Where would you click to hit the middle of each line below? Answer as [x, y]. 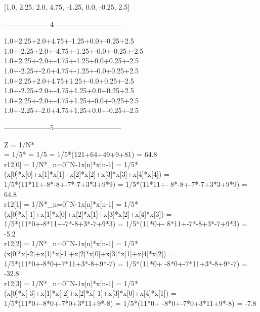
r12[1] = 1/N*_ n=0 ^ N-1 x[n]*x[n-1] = [63, 204]
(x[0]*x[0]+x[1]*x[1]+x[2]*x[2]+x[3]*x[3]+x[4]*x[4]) [83, 174]
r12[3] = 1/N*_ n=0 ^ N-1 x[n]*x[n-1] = [63, 283]
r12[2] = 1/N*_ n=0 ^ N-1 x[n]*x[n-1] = [63, 243]
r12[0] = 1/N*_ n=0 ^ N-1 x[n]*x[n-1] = [63, 164]
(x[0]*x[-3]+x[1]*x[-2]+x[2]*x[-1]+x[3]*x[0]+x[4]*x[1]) [86, 293]
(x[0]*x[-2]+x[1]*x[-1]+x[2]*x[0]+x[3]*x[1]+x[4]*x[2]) [85, 253]
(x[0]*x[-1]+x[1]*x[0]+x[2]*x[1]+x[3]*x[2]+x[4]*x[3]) [84, 213]
